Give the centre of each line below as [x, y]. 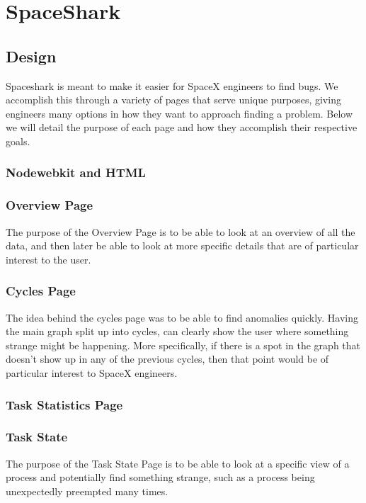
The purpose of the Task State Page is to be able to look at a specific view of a [178, 463]
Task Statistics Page [64, 404]
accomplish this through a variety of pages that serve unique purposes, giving [173, 100]
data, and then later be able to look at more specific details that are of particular [182, 245]
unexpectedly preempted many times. [87, 491]
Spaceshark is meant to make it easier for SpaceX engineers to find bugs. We [172, 85]
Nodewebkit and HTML [76, 173]
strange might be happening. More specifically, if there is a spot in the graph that [183, 345]
